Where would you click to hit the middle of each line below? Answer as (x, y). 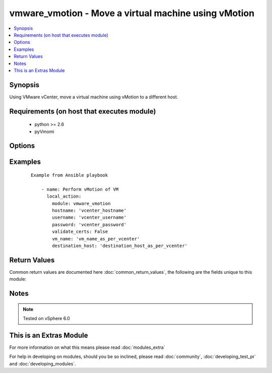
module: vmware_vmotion (81, 203)
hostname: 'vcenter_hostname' (89, 210)
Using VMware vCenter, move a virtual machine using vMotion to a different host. (94, 97)
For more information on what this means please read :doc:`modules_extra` (87, 347)
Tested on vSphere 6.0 (46, 319)
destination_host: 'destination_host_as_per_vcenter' (120, 245)
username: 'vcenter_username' (89, 217)
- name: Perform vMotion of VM (80, 189)
